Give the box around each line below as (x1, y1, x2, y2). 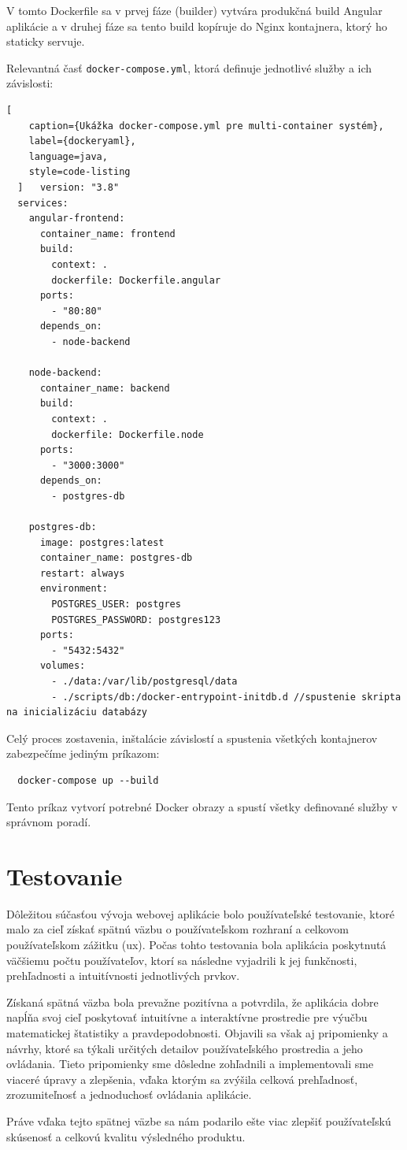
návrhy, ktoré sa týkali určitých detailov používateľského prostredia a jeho (6, 1040, 363, 1056)
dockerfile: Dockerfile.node (51, 428, 204, 440)
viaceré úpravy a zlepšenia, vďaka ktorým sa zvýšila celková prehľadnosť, (6, 1070, 358, 1087)
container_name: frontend (39, 228, 176, 239)
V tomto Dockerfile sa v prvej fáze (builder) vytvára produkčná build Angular (6, 2, 383, 18)
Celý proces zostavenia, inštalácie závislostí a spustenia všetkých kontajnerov (6, 729, 378, 746)
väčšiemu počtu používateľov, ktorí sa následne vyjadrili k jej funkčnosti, (6, 952, 357, 968)
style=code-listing (28, 166, 131, 178)
